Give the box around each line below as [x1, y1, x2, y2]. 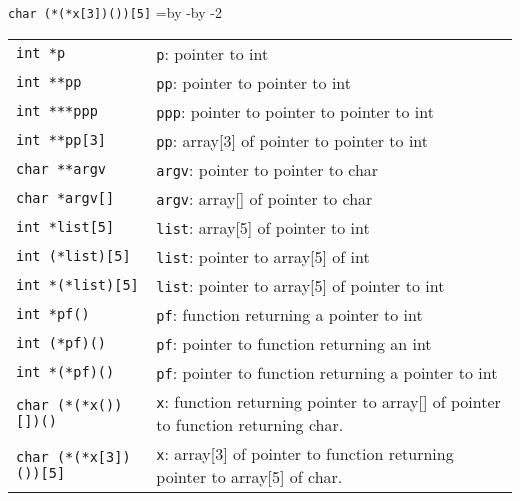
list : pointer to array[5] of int [156, 244, 370, 268]
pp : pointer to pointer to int [156, 70, 352, 94]
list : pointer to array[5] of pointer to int [156, 273, 445, 297]
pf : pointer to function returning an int [156, 331, 432, 355]
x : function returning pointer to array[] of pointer [156, 389, 501, 413]
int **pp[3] [16, 132, 107, 149]
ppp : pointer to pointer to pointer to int [156, 99, 434, 123]
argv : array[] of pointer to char [156, 186, 373, 210]
